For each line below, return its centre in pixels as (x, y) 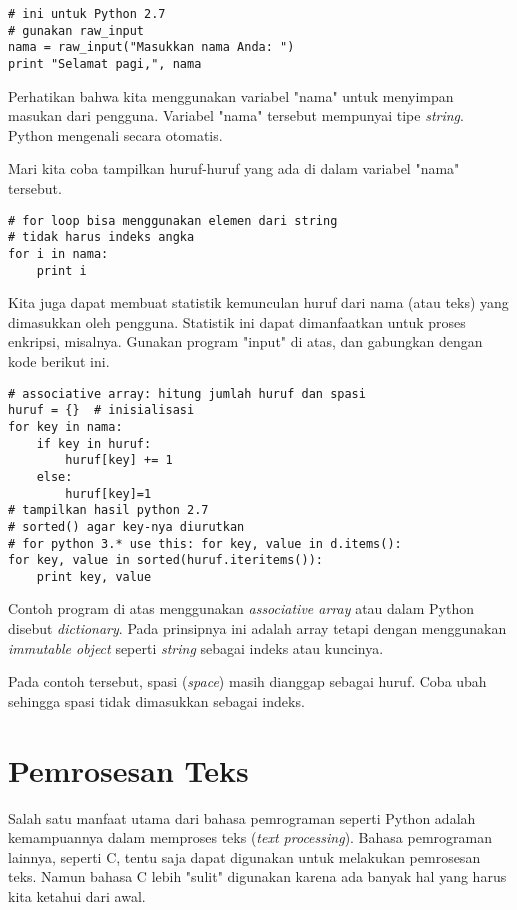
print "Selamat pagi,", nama (105, 63)
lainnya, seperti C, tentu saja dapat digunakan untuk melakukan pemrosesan (244, 856)
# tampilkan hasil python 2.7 (108, 510)
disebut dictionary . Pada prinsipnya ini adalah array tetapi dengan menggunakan (257, 628)
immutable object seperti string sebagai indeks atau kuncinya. (196, 647)
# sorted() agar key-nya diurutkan (126, 526)
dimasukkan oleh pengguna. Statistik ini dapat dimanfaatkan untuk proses (237, 321)
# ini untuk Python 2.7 (87, 14)
